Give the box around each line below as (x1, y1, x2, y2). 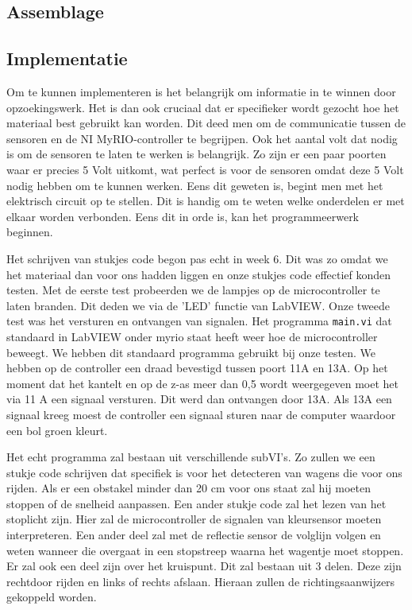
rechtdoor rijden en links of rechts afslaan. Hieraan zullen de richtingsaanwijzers (6, 573, 395, 589)
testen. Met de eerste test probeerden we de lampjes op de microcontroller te (6, 282, 380, 298)
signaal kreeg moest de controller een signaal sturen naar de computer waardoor (6, 406, 396, 422)
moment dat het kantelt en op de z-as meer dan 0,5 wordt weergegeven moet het (6, 375, 399, 391)
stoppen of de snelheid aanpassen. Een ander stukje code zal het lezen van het (6, 495, 387, 511)
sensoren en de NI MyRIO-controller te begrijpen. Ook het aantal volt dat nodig (6, 130, 398, 146)
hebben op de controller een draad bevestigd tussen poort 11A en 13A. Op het (6, 359, 388, 376)
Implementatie (6, 46, 128, 71)
